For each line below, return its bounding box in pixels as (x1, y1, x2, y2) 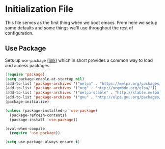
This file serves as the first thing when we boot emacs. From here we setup (5, 20, 158, 25)
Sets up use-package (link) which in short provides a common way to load (5, 57, 153, 63)
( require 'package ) (5, 72, 45, 77)
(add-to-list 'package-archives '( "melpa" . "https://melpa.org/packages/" (5, 81, 164, 86)
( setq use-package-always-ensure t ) (5, 140, 80, 145)
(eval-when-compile (5, 126, 45, 131)
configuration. (5, 30, 33, 36)
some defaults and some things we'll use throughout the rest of (5, 25, 134, 30)
